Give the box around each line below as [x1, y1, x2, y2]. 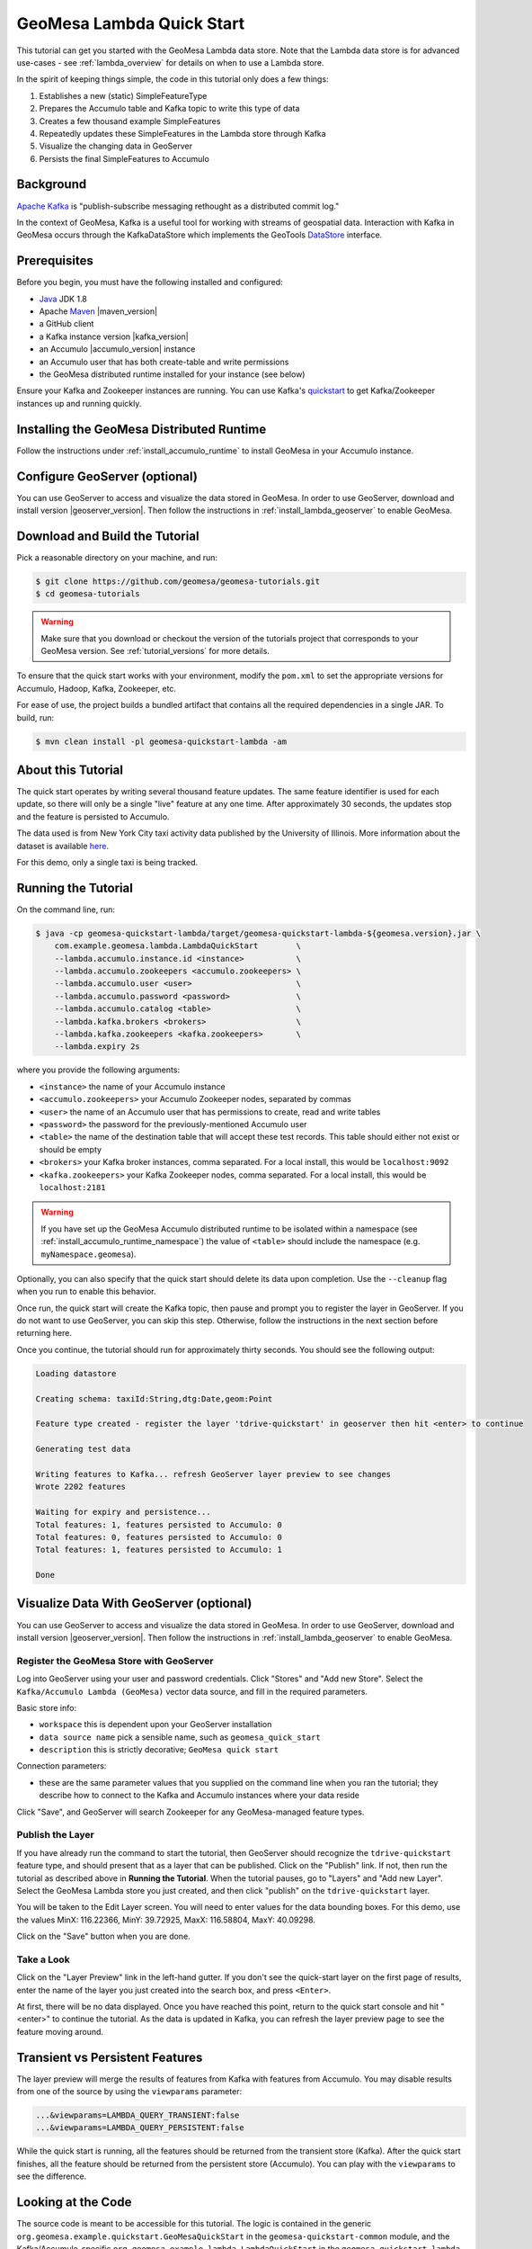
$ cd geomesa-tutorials [35, 589, 141, 599]
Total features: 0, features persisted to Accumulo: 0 [35, 1532, 282, 1542]
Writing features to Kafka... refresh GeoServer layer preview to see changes [35, 1469, 391, 1479]
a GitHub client [39, 318, 94, 329]
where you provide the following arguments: [16, 1064, 180, 1075]
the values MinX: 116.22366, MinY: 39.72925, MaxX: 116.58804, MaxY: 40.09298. [16, 1914, 316, 1925]
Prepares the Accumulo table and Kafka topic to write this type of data [39, 103, 300, 114]
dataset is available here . [16, 840, 110, 851]
